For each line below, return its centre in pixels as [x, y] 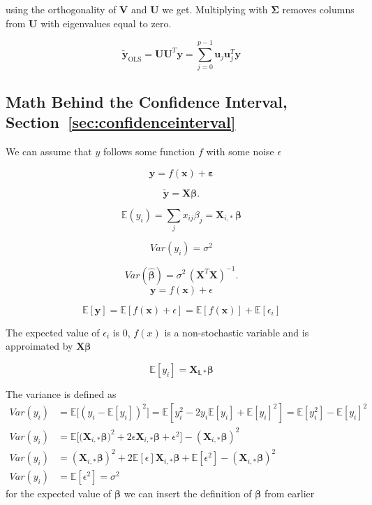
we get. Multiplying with [215, 9]
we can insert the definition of [188, 493]
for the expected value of [59, 493]
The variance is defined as [61, 393]
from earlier [290, 493]
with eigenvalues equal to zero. [106, 23]
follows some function [149, 151]
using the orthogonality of [61, 9]
